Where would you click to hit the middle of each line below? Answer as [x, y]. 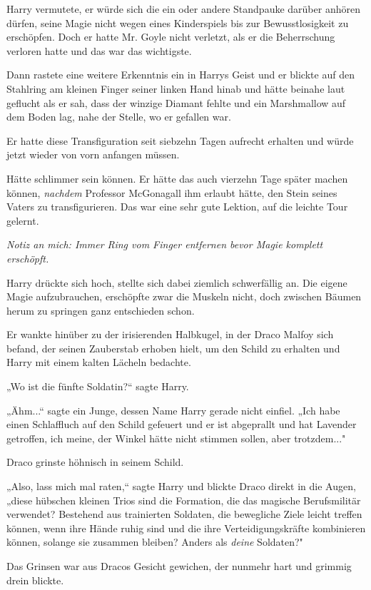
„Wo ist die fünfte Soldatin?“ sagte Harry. [98, 386]
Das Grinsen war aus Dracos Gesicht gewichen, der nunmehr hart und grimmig [179, 566]
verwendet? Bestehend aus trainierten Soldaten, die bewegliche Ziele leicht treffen [184, 514]
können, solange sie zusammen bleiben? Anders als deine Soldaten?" [155, 542]
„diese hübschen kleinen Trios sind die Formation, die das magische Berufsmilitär [184, 500]
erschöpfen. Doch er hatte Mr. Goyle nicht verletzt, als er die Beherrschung [171, 37]
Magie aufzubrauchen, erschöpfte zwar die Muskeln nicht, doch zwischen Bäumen [184, 296]
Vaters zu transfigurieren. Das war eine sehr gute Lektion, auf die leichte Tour [177, 207]
